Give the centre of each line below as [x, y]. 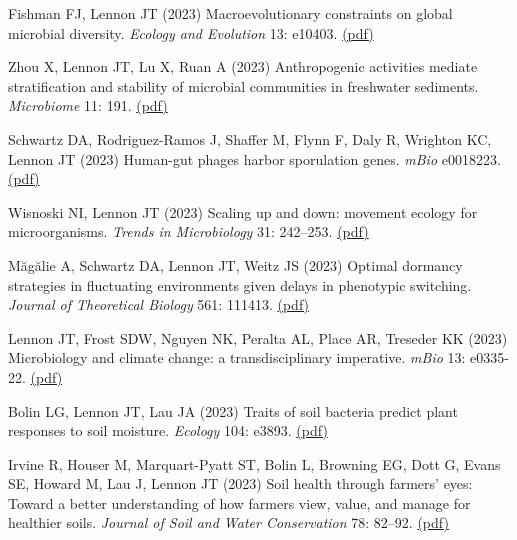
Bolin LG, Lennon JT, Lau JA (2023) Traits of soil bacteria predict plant [233, 410]
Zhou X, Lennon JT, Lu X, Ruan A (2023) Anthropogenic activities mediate [243, 66]
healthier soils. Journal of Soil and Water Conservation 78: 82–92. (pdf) [228, 522]
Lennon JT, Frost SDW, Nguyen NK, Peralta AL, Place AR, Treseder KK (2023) [258, 337]
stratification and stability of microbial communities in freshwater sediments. [243, 85]
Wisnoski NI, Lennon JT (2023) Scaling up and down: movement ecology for [243, 211]
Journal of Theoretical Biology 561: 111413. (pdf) [159, 304]
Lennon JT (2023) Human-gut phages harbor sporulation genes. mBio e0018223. [254, 158]
